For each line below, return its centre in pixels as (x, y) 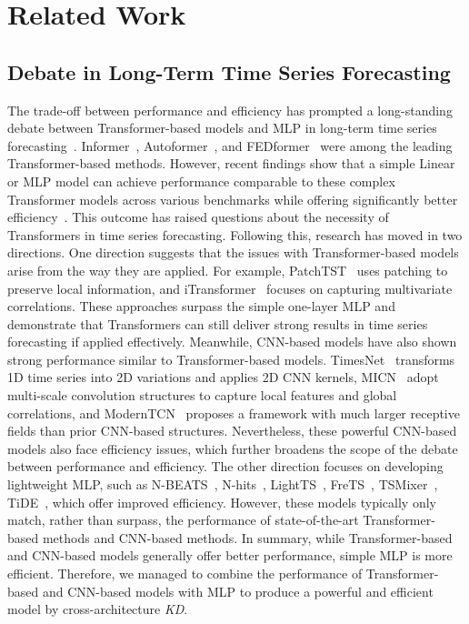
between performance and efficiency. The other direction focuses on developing (225, 466)
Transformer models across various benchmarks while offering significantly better (233, 199)
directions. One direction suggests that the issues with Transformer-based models (233, 252)
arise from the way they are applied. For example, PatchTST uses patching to (228, 270)
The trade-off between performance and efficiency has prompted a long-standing (230, 110)
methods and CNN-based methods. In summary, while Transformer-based (247, 537)
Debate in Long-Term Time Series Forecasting (229, 71)
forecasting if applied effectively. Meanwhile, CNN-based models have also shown (232, 342)
